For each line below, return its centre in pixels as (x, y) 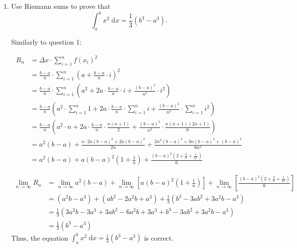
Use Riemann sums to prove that (61, 6)
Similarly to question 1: (46, 41)
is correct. (159, 237)
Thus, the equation (40, 237)
